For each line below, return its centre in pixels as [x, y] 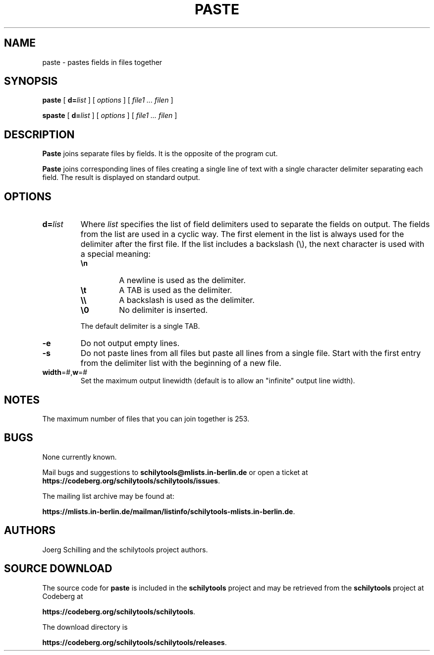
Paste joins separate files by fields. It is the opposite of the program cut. [160, 154]
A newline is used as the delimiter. [182, 280]
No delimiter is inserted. [163, 310]
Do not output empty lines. [130, 343]
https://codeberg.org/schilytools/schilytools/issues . [131, 480]
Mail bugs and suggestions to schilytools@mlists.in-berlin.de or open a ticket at [175, 472]
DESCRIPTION [39, 134]
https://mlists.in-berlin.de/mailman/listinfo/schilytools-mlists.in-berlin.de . [169, 511]
